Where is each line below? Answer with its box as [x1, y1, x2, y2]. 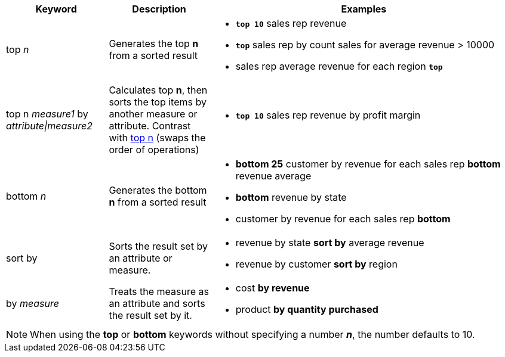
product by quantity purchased [235, 303, 378, 315]
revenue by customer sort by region [235, 258, 398, 270]
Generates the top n [109, 38, 199, 49]
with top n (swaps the [109, 132, 206, 144]
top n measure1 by [6, 108, 88, 120]
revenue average [235, 170, 312, 182]
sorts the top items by [109, 96, 207, 108]
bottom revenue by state [235, 191, 347, 203]
